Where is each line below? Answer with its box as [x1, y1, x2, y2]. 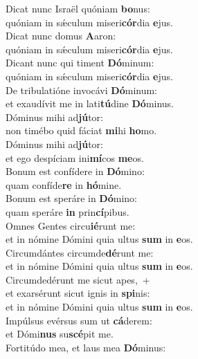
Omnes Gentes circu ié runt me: [6, 218, 136, 232]
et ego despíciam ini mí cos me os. [6, 150, 144, 165]
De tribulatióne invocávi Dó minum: [6, 82, 158, 97]
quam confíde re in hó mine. [6, 177, 122, 192]
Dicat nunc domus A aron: [6, 28, 116, 43]
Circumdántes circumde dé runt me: [6, 245, 154, 259]
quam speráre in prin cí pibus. [6, 204, 129, 219]
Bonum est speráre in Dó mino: [6, 191, 137, 205]
